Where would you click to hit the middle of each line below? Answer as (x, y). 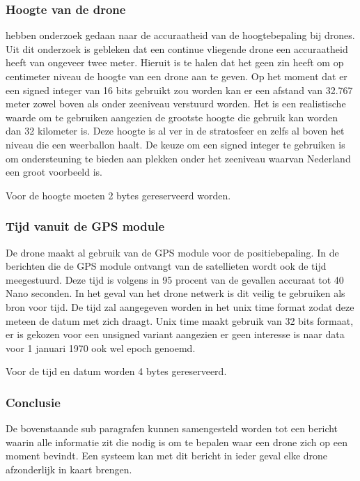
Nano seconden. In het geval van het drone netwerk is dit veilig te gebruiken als (175, 293)
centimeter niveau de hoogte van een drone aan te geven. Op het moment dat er (177, 76)
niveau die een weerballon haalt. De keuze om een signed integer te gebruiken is (175, 144)
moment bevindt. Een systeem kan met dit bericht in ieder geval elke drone (167, 456)
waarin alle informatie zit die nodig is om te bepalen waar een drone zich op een (177, 442)
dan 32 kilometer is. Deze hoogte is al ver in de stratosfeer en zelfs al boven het (175, 131)
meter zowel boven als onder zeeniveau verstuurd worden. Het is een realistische (176, 104)
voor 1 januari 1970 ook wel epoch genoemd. (101, 348)
